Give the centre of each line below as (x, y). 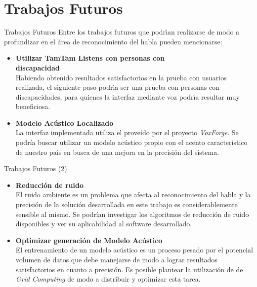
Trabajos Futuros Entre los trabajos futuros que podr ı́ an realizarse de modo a (122, 32)
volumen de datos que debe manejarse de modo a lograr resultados (116, 259)
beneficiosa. (33, 106)
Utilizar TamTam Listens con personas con (90, 58)
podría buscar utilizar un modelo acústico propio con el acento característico (131, 142)
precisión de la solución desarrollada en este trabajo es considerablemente (127, 204)
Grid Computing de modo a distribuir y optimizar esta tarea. (108, 279)
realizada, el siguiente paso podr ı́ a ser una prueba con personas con (117, 87)
